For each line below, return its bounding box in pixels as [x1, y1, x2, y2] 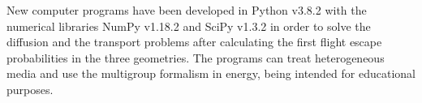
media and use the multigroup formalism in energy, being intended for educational [6, 65, 416, 82]
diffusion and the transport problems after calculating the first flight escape [6, 33, 382, 50]
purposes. [6, 80, 54, 97]
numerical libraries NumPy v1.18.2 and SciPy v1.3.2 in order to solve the [6, 17, 371, 34]
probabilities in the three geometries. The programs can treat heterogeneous [6, 49, 385, 66]
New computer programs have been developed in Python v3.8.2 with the [6, 2, 367, 18]
